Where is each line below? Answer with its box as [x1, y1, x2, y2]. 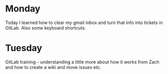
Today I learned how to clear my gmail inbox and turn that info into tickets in [5, 19, 163, 25]
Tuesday [5, 42, 42, 54]
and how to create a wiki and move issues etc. [5, 64, 101, 70]
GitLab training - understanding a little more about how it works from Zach [5, 58, 160, 65]
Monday [5, 3, 40, 14]
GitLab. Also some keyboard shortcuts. [5, 24, 86, 30]
